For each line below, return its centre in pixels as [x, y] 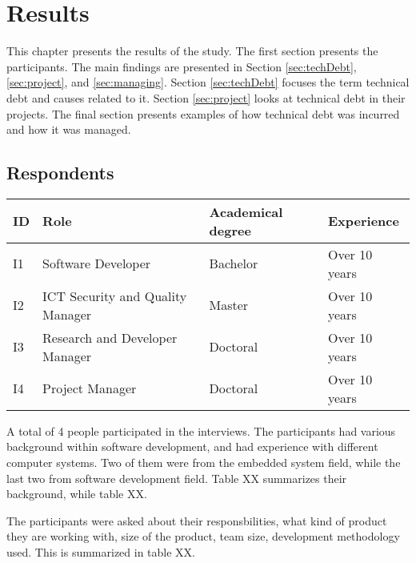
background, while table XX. [77, 494]
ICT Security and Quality [115, 296]
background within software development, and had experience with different [192, 446]
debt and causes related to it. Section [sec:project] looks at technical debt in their [206, 97]
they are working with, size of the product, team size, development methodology [203, 536]
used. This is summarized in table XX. [101, 552]
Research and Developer [110, 337]
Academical [246, 211]
